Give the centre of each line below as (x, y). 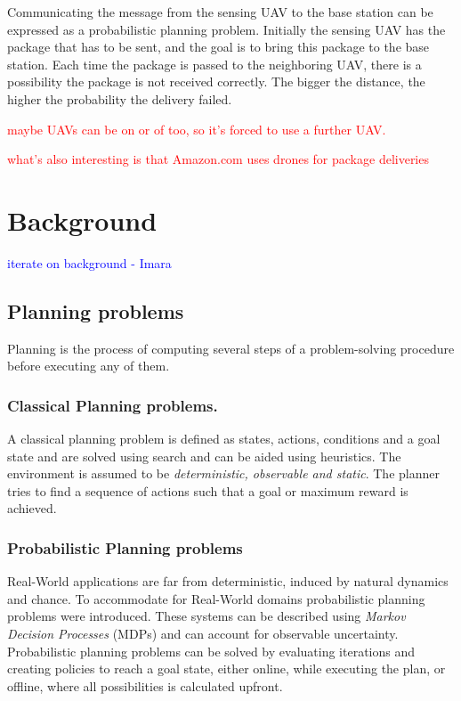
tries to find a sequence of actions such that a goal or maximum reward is (208, 490)
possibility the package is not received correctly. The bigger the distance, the (216, 82)
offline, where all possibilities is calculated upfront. (145, 685)
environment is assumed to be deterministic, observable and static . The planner (223, 473)
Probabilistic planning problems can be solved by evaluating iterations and (211, 651)
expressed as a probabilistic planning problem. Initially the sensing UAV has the (226, 29)
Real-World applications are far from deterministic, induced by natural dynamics (228, 581)
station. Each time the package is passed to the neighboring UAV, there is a (214, 64)
